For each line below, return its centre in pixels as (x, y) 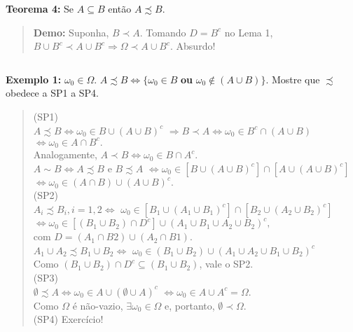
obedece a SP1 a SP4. (52, 93)
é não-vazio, (98, 305)
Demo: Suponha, (71, 32)
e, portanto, (190, 305)
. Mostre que (293, 79)
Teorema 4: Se (40, 8)
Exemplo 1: (34, 79)
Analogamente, (65, 154)
